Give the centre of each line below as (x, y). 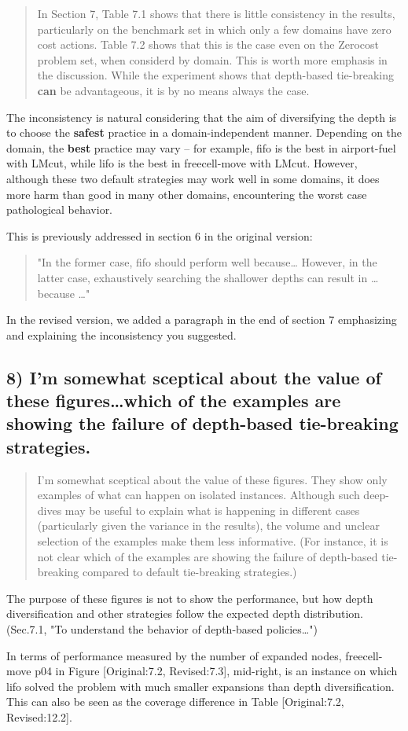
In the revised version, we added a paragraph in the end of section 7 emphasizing (202, 320)
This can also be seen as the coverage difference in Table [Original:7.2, (175, 702)
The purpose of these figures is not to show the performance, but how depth (190, 598)
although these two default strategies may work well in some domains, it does (193, 178)
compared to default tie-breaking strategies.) (190, 572)
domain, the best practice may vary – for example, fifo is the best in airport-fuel (201, 147)
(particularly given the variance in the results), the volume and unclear (208, 525)
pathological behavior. (60, 209)
